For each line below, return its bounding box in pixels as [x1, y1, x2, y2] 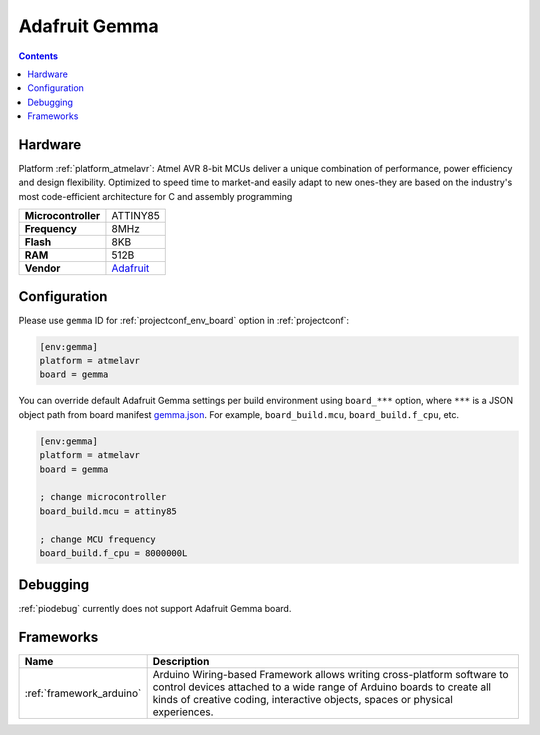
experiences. [152, 705, 214, 719]
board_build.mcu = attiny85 [39, 505, 177, 517]
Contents [18, 50, 59, 62]
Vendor [24, 261, 61, 275]
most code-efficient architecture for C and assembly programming [18, 190, 293, 202]
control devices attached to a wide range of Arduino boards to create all [152, 680, 492, 694]
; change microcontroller [39, 491, 167, 503]
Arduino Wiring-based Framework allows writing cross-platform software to [152, 668, 509, 682]
